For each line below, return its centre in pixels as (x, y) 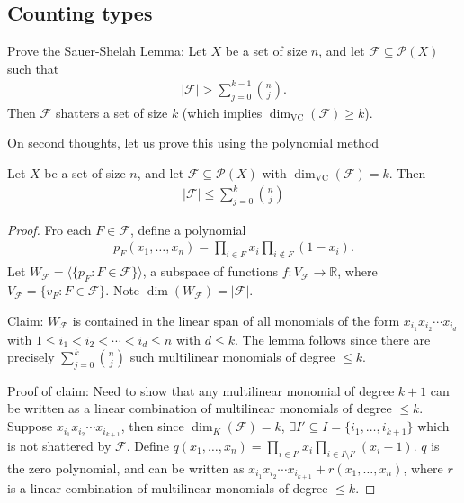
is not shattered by (59, 445)
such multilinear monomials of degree (232, 357)
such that (33, 68)
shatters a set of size (112, 112)
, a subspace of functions (210, 271)
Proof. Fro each (49, 229)
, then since (152, 426)
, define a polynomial (188, 229)
